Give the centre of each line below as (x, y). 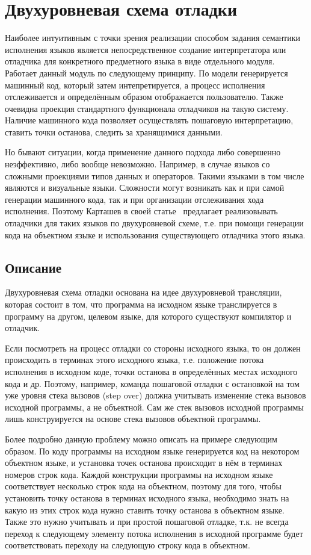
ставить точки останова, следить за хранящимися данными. (114, 132)
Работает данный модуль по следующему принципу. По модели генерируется (146, 73)
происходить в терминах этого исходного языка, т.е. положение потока (134, 360)
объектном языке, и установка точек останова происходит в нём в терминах (144, 463)
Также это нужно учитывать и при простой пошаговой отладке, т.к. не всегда (147, 522)
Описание (33, 267)
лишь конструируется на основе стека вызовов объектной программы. (133, 419)
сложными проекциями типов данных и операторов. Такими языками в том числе (155, 175)
